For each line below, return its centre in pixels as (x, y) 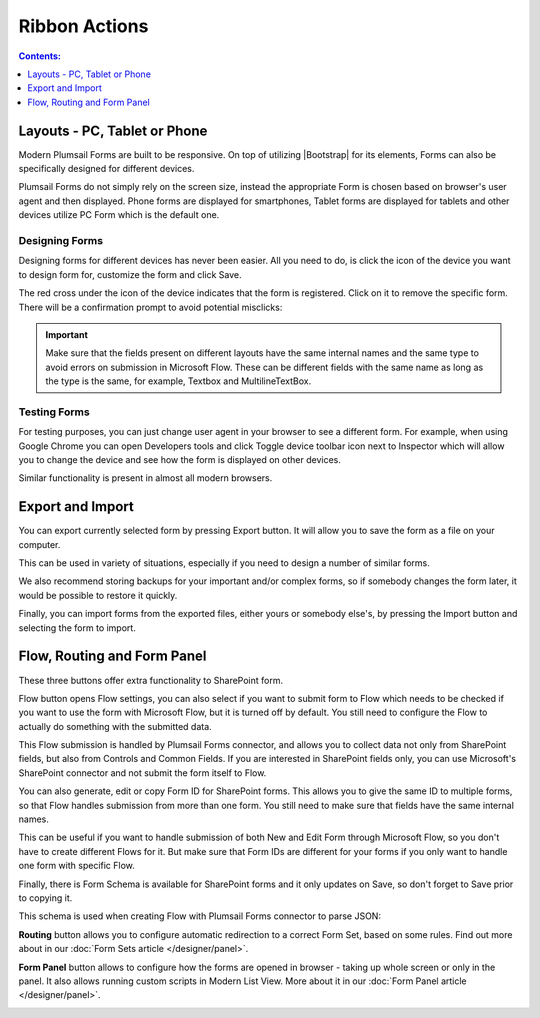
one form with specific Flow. (76, 866)
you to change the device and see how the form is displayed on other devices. (180, 459)
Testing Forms (54, 412)
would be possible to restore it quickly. (98, 595)
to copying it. (45, 898)
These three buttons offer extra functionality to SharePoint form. (151, 680)
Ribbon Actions (83, 26)
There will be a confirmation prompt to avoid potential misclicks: (150, 307)
